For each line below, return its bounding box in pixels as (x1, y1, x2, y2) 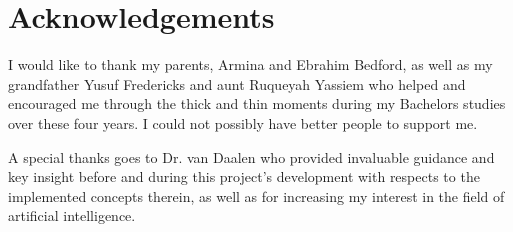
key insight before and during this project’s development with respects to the (8, 166, 480, 187)
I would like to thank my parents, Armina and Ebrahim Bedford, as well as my (8, 54, 493, 75)
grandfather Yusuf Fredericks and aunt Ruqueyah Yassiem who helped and (8, 73, 466, 94)
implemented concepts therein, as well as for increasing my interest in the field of (8, 185, 505, 206)
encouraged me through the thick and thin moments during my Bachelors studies (8, 93, 506, 114)
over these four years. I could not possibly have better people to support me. (8, 112, 478, 133)
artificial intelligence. (8, 205, 136, 226)
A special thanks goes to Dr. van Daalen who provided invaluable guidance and (8, 146, 495, 167)
